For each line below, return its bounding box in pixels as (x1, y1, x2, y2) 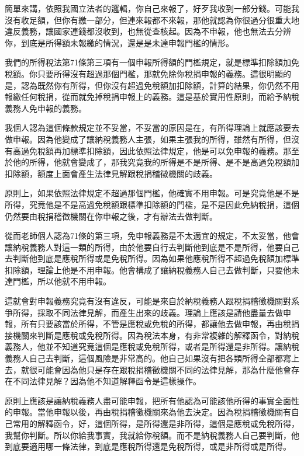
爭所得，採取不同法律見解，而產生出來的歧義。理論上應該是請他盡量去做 (5, 306, 283, 318)
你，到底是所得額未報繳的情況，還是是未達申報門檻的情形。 (5, 36, 234, 48)
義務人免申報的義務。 (5, 102, 87, 114)
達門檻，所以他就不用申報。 (5, 275, 111, 287)
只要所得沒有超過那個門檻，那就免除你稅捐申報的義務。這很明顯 (37, 67, 283, 79)
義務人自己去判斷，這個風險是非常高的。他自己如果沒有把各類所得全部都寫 (5, 352, 291, 364)
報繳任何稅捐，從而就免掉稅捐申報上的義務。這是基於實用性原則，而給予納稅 (5, 90, 299, 103)
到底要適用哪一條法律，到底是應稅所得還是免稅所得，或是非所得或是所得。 (5, 440, 291, 452)
